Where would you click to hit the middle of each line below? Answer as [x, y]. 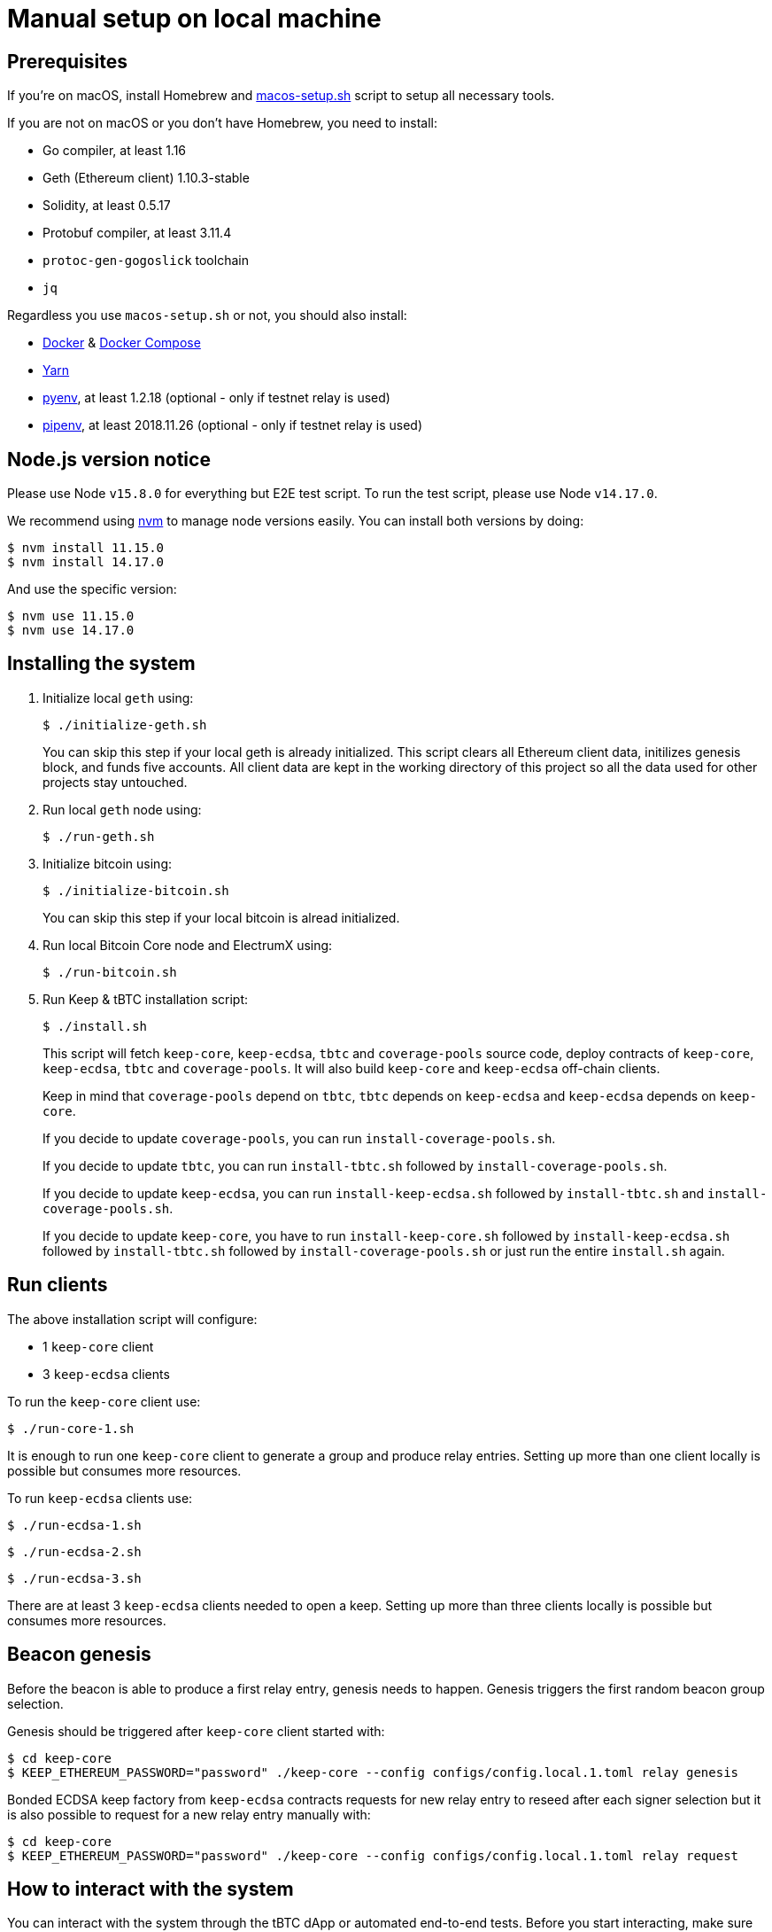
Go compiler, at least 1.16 [115, 151]
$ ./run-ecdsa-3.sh [74, 1578]
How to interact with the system [151, 1889]
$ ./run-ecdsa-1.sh [74, 1525]
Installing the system [101, 664]
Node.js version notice [109, 459]
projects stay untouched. [115, 782]
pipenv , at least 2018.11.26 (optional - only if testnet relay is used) [233, 425]
